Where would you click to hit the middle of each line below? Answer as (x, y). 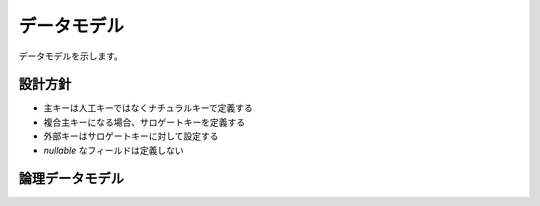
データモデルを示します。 (71, 56)
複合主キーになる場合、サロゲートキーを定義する (144, 122)
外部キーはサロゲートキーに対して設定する (131, 136)
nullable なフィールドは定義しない (113, 150)
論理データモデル (71, 178)
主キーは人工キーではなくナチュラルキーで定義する (148, 108)
